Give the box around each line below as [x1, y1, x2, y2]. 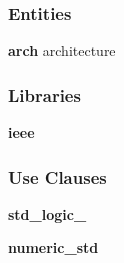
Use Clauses [8, 164, 107, 189]
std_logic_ [8, 203, 87, 224]
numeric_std [8, 237, 99, 258]
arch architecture [8, 40, 116, 61]
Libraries [8, 82, 81, 107]
